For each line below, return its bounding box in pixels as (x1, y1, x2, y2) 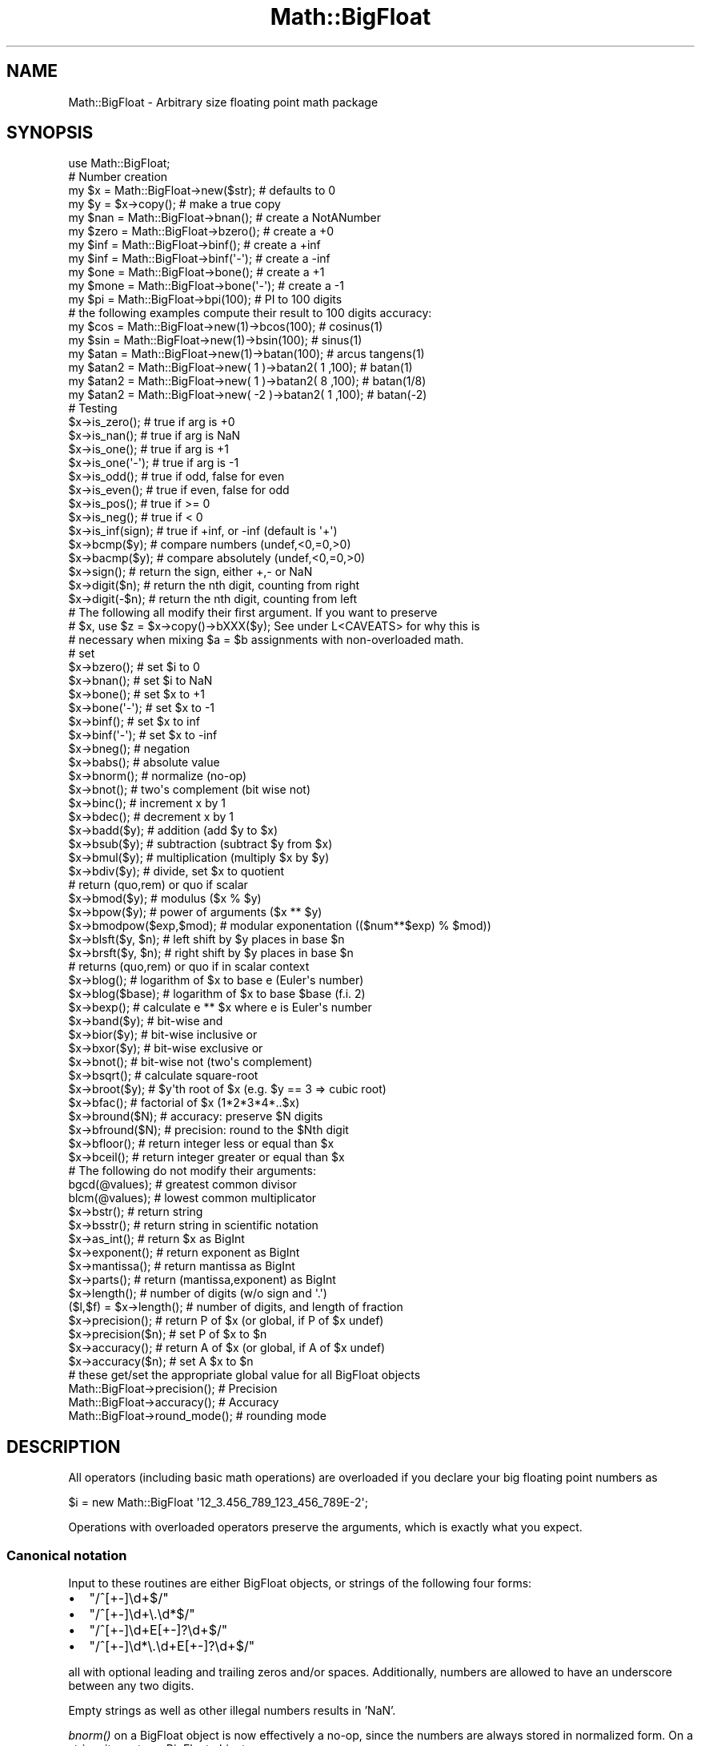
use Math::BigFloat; (68, 156, 170, 171)
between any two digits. (68, 1679, 194, 1693)
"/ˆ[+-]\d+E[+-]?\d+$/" (89, 1622, 228, 1639)
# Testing (68, 401, 118, 416)
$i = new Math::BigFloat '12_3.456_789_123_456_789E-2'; (68, 1495, 368, 1510)
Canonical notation (6, 1547, 127, 1563)
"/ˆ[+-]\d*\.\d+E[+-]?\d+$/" (89, 1638, 255, 1655)
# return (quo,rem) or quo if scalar (68, 878, 248, 892)
